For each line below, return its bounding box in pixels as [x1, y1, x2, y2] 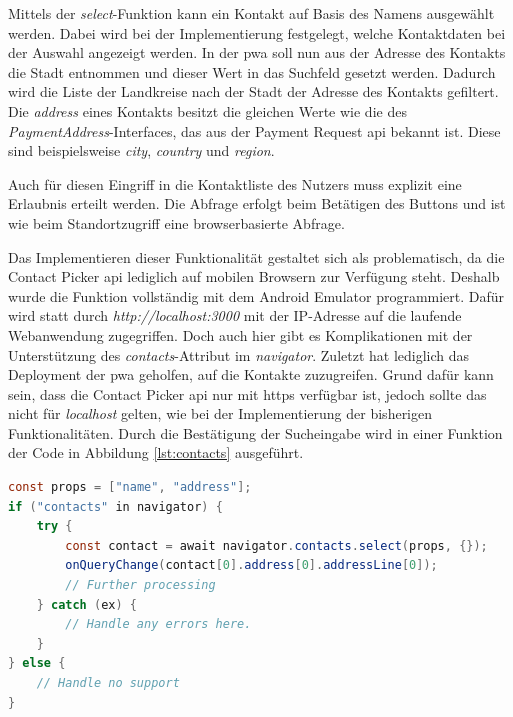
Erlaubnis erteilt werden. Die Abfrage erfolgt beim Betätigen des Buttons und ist [8, 193, 506, 214]
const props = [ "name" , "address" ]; [8, 480, 252, 495]
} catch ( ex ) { [36, 597, 137, 612]
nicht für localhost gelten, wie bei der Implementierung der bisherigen [8, 403, 433, 424]
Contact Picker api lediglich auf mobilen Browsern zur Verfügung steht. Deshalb [8, 266, 500, 287]
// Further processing [65, 578, 216, 593]
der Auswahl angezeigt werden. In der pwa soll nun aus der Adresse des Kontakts [8, 42, 506, 63]
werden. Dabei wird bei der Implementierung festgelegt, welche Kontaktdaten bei [8, 22, 506, 43]
